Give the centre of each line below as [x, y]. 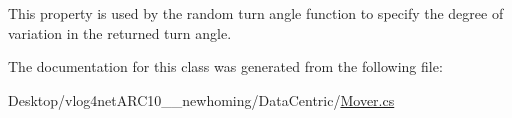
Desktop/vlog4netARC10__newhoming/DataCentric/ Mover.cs [201, 99]
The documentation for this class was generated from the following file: [225, 66]
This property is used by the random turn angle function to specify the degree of [256, 13]
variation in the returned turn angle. [120, 32]
